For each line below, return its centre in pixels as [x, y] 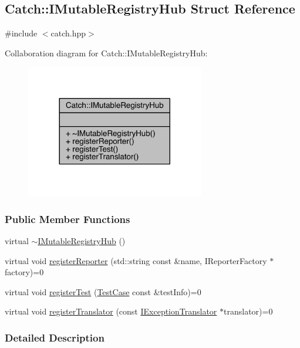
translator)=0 [248, 311]
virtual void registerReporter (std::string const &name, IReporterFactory [136, 260]
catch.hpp [68, 33]
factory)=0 [24, 272]
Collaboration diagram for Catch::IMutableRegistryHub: [106, 53]
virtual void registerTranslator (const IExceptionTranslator [111, 311]
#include [21, 33]
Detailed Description [55, 337]
